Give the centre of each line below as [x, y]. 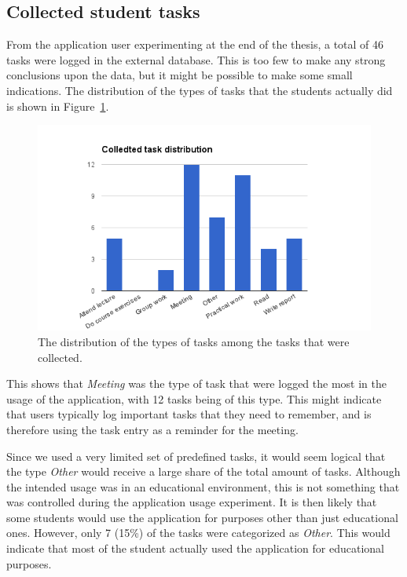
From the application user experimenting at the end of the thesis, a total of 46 [195, 44]
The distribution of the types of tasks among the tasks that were [194, 341]
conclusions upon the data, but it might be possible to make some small [180, 75]
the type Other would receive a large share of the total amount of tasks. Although [203, 471]
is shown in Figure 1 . [58, 106]
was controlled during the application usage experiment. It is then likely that [192, 502]
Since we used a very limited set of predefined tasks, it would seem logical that [196, 456]
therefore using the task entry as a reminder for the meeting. [152, 429]
